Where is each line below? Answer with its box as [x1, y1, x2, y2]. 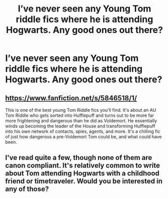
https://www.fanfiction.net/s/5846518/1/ [5, 94, 137, 102]
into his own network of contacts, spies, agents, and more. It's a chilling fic [5, 128, 160, 134]
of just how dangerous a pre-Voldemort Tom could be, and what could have [5, 134, 162, 139]
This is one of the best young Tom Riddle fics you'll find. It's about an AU [5, 107, 156, 113]
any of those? [5, 185, 49, 193]
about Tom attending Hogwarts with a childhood [5, 169, 160, 178]
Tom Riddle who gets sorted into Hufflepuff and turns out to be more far [5, 112, 154, 118]
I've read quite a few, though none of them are [5, 153, 152, 162]
